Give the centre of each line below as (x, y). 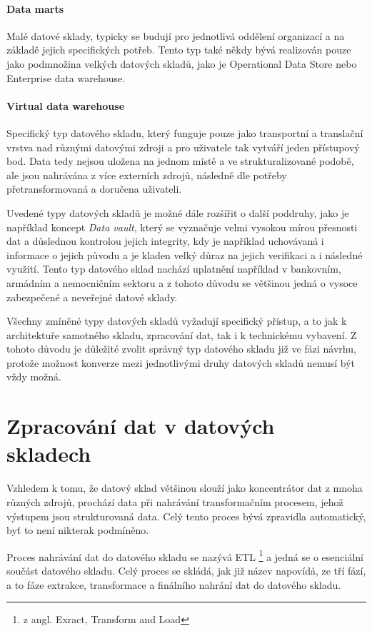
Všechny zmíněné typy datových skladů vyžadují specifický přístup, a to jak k (177, 321)
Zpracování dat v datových (141, 426)
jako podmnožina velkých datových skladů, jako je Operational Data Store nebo (182, 63)
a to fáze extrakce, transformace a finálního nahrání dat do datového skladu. (174, 584)
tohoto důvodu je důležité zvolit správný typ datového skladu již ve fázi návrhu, (181, 349)
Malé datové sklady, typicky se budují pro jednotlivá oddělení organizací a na (176, 35)
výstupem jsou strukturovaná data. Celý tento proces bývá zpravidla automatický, (186, 516)
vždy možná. (34, 377)
